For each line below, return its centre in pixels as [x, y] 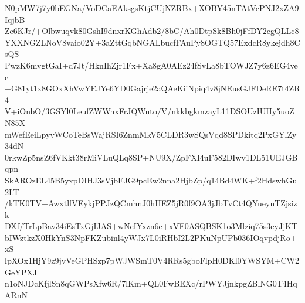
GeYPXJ [21, 272]
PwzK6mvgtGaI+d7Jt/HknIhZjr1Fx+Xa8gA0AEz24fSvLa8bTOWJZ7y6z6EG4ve [151, 65]
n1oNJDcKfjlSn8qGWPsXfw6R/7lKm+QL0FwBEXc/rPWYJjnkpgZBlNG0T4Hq [151, 283]
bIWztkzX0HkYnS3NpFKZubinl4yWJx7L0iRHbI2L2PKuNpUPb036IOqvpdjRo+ [151, 237]
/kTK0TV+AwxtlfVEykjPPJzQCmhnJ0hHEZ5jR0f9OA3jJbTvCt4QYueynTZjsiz [151, 203]
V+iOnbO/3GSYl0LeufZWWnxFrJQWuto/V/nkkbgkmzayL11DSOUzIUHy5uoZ [150, 111]
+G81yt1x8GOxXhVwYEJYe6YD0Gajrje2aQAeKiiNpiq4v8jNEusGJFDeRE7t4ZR [152, 88]
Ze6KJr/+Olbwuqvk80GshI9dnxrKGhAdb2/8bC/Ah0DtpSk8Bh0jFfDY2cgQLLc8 [152, 31]
